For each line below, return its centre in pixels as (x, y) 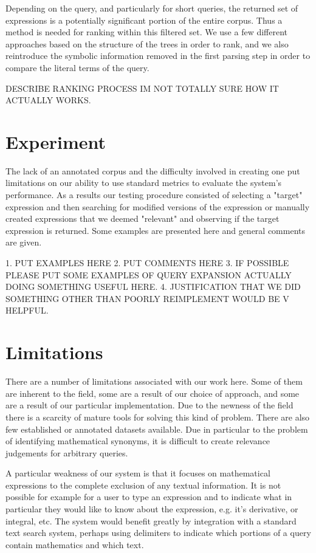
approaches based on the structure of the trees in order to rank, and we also (147, 43)
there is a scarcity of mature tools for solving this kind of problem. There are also (158, 417)
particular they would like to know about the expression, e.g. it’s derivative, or (152, 509)
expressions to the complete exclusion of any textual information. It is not (143, 485)
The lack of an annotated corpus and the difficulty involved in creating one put (153, 170)
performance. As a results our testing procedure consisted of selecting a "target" (154, 195)
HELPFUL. (27, 310)
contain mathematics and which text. (75, 544)
